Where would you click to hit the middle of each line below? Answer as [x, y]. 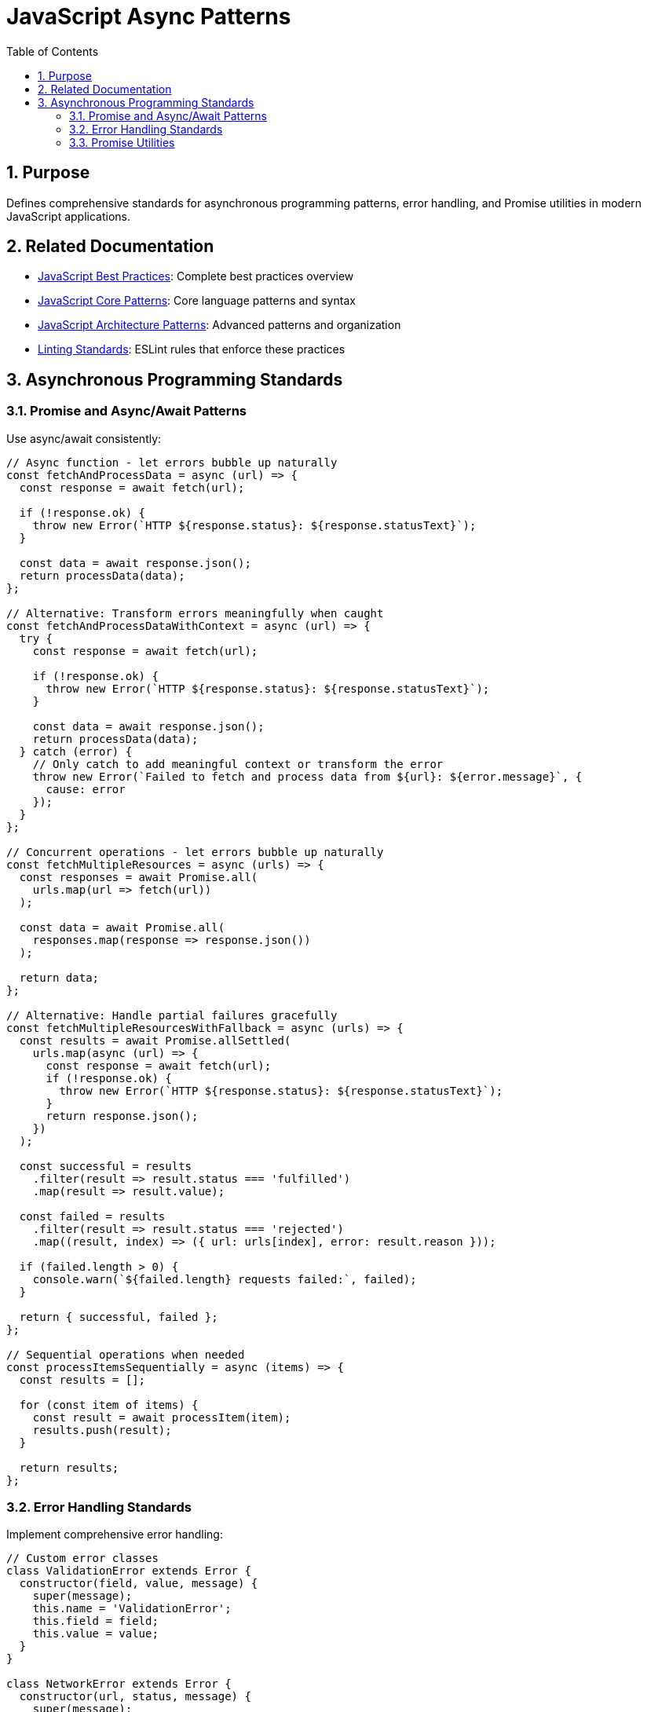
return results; [69, 1467]
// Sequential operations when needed [126, 1354]
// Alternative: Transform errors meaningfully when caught [195, 613]
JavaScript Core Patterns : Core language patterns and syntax [197, 301]
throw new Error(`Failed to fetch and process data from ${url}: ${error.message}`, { [307, 776]
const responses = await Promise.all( [139, 877]
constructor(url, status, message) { [135, 1697]
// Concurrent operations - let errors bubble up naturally [195, 852]
